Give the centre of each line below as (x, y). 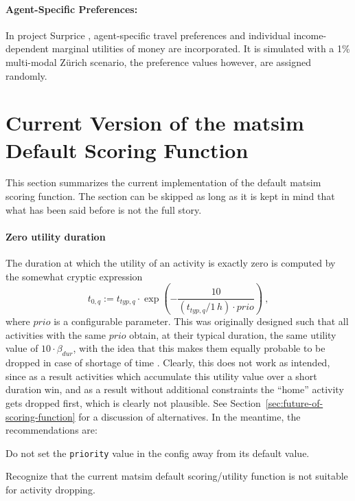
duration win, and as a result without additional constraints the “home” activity (175, 389)
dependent (27, 48)
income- (310, 35)
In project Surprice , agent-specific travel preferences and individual (148, 35)
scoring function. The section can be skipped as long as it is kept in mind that (170, 196)
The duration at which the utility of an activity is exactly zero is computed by (171, 263)
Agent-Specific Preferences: (72, 9)
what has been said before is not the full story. (104, 209)
